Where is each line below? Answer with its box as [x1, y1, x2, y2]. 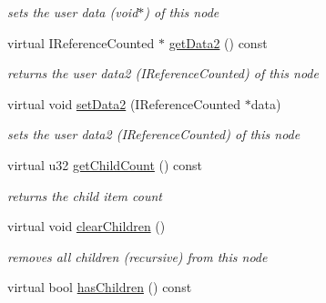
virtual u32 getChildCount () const [7, 155, 203, 174]
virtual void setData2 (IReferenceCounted [7, 94, 241, 113]
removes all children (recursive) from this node [7, 247, 268, 266]
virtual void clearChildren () [7, 217, 166, 236]
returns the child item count [7, 186, 162, 205]
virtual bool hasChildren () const [7, 278, 192, 297]
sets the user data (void [7, 3, 138, 21]
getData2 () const [168, 33, 268, 52]
